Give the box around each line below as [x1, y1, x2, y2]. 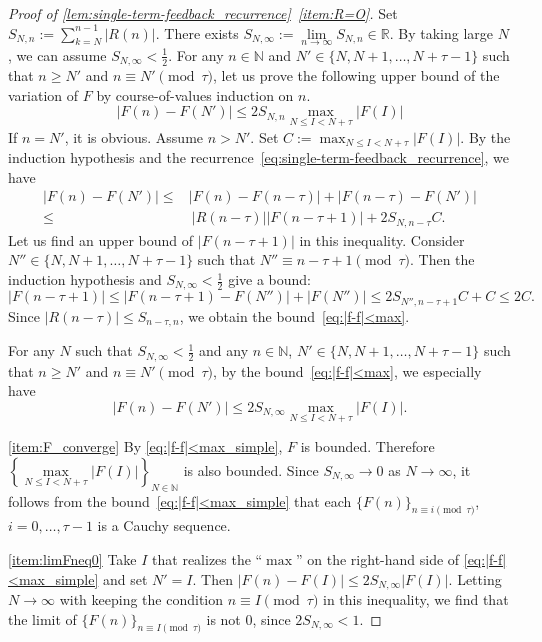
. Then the [410, 249, 475, 270]
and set [102, 568, 148, 589]
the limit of [8, 608, 77, 629]
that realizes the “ [152, 549, 263, 570]
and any [199, 340, 249, 361]
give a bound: [228, 269, 311, 290]
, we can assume [8, 44, 107, 65]
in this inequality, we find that [322, 589, 509, 610]
